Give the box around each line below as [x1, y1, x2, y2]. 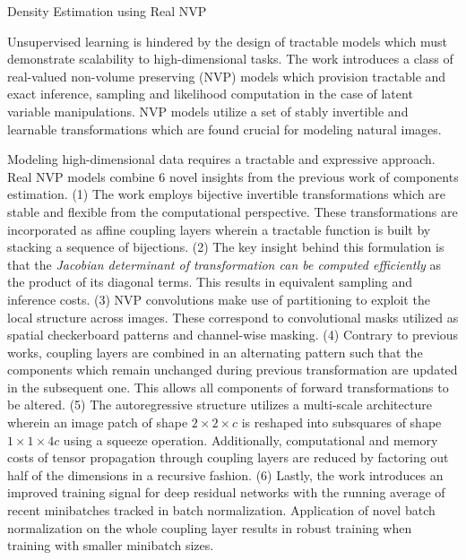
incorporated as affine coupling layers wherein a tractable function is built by [7, 220, 431, 238]
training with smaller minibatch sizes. [7, 536, 214, 555]
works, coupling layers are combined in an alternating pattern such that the [7, 342, 423, 361]
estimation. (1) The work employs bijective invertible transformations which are [7, 185, 445, 203]
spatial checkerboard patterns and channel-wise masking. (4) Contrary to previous [7, 325, 459, 344]
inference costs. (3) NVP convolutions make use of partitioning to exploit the [7, 289, 430, 308]
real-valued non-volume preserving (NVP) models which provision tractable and [7, 66, 446, 85]
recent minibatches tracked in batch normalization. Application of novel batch [7, 501, 436, 520]
